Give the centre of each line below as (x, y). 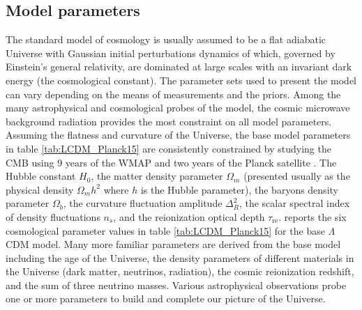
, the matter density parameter (157, 176)
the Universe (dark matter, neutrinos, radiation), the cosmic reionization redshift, (180, 271)
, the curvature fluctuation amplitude (143, 203)
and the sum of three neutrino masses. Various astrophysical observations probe (176, 285)
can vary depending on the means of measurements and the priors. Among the (173, 94)
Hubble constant (41, 176)
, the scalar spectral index (294, 203)
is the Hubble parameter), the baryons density (239, 189)
